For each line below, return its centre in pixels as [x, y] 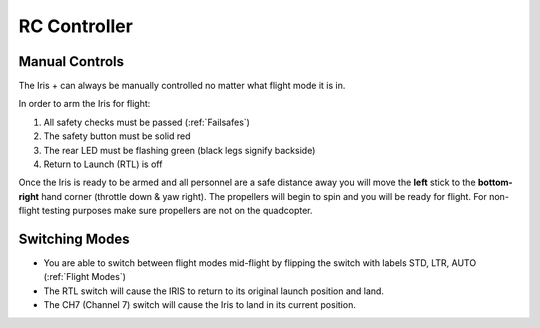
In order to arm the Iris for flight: [84, 104]
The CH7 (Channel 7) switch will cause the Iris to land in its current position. [200, 305]
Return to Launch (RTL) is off [103, 164]
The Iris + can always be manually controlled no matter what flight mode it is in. [182, 86]
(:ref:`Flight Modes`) [85, 277]
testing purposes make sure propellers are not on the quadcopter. [177, 211]
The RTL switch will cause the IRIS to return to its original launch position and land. [214, 291]
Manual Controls [71, 61]
